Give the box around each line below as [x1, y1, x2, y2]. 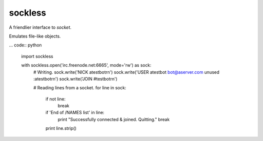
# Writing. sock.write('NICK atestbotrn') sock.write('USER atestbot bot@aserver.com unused [33, 69, 220, 75]
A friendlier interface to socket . [9, 24, 72, 30]
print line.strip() [45, 125, 76, 131]
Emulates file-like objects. [9, 33, 61, 39]
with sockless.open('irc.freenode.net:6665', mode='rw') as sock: [21, 62, 151, 68]
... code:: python [9, 42, 42, 48]
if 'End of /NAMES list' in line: [45, 110, 105, 116]
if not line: [45, 96, 66, 102]
